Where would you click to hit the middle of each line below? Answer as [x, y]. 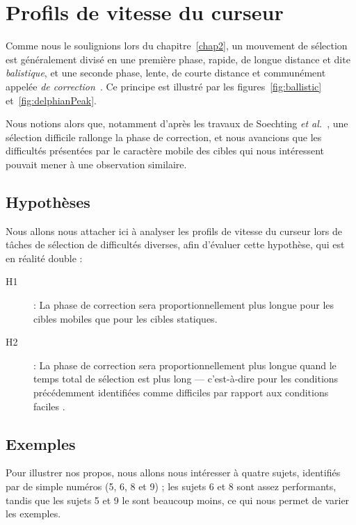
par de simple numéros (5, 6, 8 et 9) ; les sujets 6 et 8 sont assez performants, [171, 486]
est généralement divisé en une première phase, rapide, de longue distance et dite [178, 59]
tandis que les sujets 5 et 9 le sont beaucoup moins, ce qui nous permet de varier [178, 500]
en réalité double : [44, 258]
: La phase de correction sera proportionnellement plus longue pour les [184, 305]
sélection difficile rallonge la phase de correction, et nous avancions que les [164, 137]
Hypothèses [48, 201]
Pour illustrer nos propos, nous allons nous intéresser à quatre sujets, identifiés [173, 472]
